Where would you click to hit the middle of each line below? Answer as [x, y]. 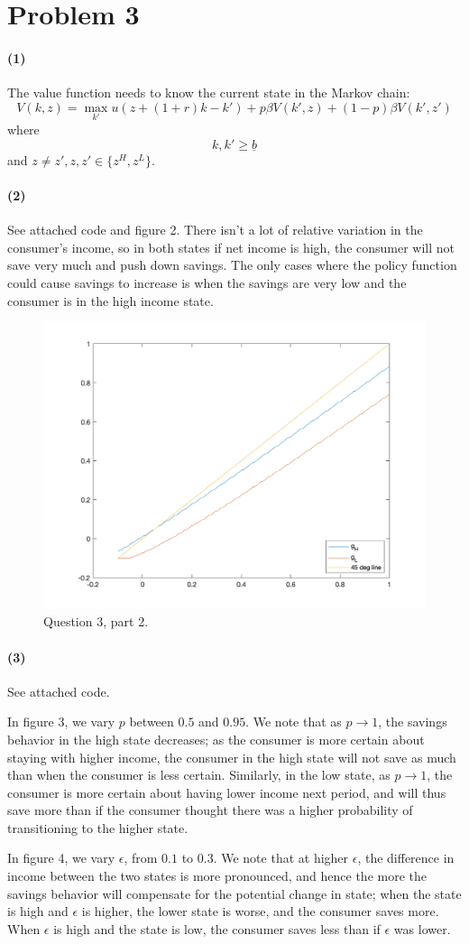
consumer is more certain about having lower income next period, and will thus [227, 792]
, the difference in [406, 858]
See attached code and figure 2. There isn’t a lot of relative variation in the [215, 230]
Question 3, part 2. [96, 621]
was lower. [422, 928]
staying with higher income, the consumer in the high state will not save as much [232, 757]
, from [141, 858]
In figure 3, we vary [61, 722]
